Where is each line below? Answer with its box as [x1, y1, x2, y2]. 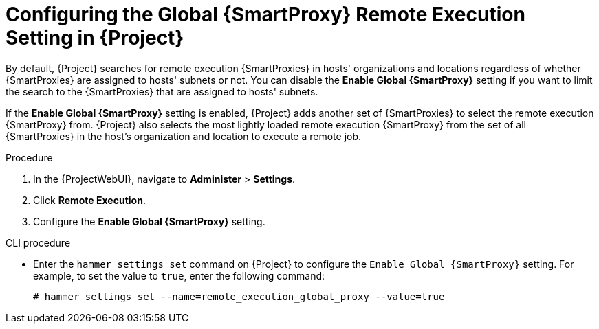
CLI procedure [6, 236, 71, 249]
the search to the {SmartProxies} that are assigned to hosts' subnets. [6, 85, 318, 98]
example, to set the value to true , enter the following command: [33, 269, 325, 282]
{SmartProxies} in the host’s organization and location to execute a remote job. [6, 130, 362, 142]
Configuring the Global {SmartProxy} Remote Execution [6, 3, 525, 26]
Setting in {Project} [6, 26, 184, 49]
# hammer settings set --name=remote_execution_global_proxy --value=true [33, 291, 445, 302]
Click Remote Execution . [33, 194, 146, 206]
